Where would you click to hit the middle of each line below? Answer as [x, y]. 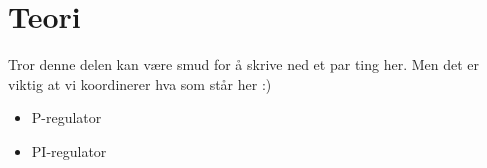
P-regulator [66, 117]
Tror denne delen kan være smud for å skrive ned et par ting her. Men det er [244, 64]
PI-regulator [69, 150]
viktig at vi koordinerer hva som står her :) [140, 83]
